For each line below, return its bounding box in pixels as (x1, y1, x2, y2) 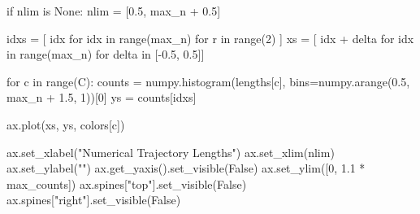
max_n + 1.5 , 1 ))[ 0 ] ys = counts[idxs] (6, 89, 197, 106)
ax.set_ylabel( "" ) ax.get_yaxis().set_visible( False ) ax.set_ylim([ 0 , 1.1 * (6, 159, 366, 177)
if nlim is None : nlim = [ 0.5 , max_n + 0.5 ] (6, 2, 221, 19)
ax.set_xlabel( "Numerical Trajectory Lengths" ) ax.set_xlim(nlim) (6, 143, 335, 160)
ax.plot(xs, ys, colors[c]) (6, 116, 125, 133)
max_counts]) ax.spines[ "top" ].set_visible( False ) (6, 175, 247, 192)
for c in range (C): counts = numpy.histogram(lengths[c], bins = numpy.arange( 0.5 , (6, 72, 410, 90)
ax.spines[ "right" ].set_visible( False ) (6, 191, 181, 208)
